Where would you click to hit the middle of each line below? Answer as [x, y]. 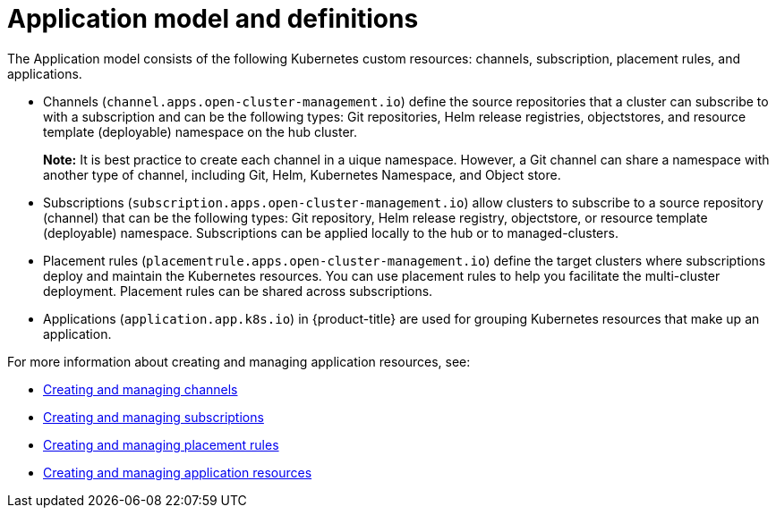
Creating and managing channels [141, 389]
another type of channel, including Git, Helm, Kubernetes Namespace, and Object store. [302, 174]
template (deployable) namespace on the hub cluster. [200, 131]
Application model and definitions [213, 19]
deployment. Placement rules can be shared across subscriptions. [238, 291]
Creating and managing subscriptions [153, 417]
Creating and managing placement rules [161, 444]
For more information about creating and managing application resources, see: [239, 361]
